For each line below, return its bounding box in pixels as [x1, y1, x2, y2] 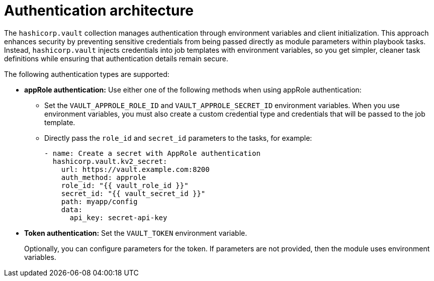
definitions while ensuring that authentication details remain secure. [4, 54, 228, 63]
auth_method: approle [61, 173, 146, 181]
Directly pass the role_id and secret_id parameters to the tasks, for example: [44, 133, 312, 142]
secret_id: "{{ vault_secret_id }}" [61, 189, 206, 198]
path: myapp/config [61, 197, 138, 206]
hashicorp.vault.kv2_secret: [52, 157, 167, 165]
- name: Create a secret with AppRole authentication [44, 149, 261, 157]
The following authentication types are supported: [4, 69, 169, 78]
